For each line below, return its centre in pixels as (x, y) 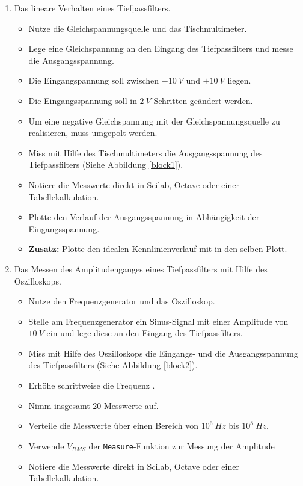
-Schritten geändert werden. (202, 100)
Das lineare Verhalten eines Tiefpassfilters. (92, 8)
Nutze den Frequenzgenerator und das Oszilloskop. (122, 301)
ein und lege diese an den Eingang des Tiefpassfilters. (145, 333)
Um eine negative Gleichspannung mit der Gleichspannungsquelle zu (154, 121)
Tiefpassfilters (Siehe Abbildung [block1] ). (106, 165)
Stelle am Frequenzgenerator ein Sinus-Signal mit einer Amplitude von (158, 321)
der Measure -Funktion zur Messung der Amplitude (182, 445)
